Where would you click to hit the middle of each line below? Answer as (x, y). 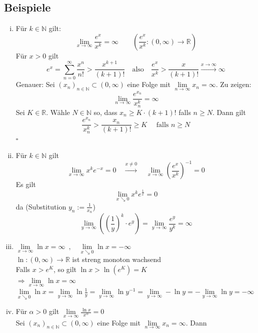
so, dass (105, 112)
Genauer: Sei (35, 84)
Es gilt (26, 184)
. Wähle (58, 112)
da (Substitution (41, 206)
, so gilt (65, 269)
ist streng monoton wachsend (117, 259)
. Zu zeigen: (233, 84)
